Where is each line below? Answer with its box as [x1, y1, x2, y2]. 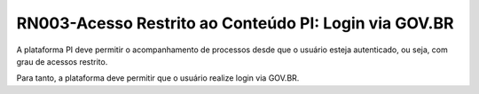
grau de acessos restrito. [16, 56, 108, 67]
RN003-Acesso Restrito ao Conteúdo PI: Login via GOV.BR [16, 13, 454, 33]
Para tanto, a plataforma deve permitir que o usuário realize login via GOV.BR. [16, 73, 300, 83]
